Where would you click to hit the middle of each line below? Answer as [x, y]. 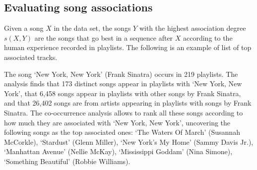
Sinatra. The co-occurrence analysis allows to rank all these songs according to [124, 112]
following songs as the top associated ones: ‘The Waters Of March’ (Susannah [122, 132]
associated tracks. [31, 57]
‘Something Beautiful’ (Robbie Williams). [67, 161]
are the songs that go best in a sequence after [104, 37]
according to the [208, 37]
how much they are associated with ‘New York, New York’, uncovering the [117, 122]
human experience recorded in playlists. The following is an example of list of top [128, 47]
